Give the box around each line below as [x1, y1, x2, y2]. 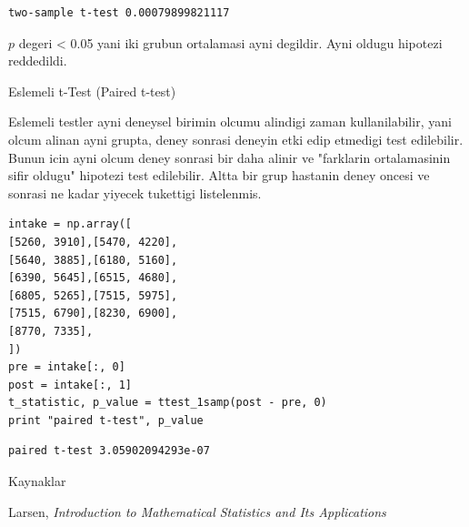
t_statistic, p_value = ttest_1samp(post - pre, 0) [8, 396, 327, 410]
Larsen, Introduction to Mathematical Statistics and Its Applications [8, 502, 386, 521]
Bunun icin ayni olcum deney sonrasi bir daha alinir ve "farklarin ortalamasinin [8, 147, 451, 167]
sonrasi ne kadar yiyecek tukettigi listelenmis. [8, 183, 262, 202]
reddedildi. [8, 51, 67, 70]
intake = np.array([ [8, 218, 133, 231]
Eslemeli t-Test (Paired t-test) [8, 81, 176, 100]
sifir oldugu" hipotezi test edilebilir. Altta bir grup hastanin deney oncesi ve [8, 166, 430, 185]
